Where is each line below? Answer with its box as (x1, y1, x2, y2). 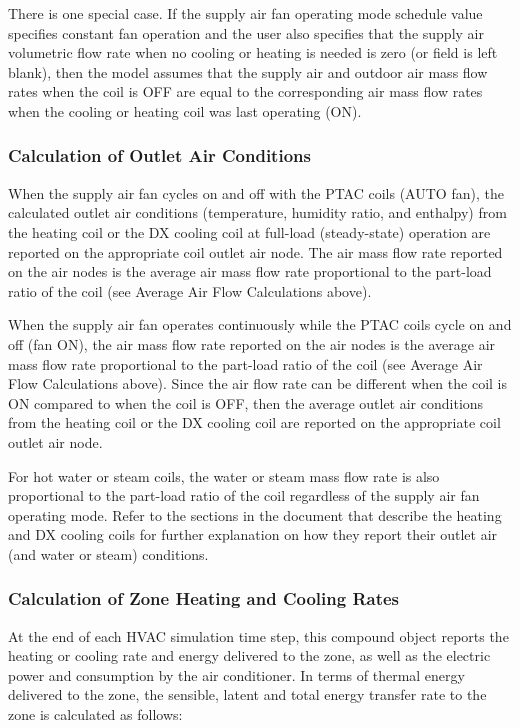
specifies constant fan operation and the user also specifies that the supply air (8, 22, 484, 43)
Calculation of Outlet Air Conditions (8, 143, 311, 168)
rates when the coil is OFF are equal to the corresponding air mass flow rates (8, 81, 483, 102)
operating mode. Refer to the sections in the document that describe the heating (8, 504, 502, 525)
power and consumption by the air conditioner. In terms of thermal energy (8, 664, 465, 685)
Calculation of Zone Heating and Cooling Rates (8, 586, 400, 611)
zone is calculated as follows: (8, 704, 183, 725)
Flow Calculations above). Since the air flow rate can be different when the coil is (8, 373, 507, 394)
